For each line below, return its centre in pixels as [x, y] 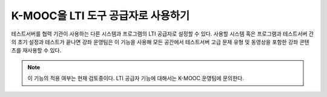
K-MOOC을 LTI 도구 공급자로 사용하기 [101, 16]
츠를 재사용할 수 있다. [36, 51]
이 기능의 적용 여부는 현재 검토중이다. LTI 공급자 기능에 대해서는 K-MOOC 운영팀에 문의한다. [136, 78]
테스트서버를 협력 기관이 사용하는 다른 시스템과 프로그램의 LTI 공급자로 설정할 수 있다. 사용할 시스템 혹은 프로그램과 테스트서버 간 [163, 34]
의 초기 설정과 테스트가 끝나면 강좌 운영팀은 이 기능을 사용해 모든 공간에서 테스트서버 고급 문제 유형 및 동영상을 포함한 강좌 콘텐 [160, 42]
